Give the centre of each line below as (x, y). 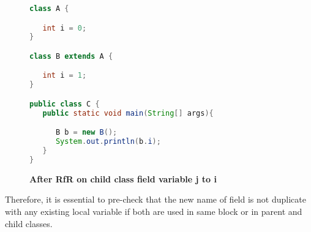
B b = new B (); (86, 133)
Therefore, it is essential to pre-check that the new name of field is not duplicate (155, 199)
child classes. (29, 223)
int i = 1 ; (65, 76)
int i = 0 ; (65, 28)
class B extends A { (71, 56)
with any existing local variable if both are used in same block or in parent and (154, 211)
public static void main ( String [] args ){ (128, 113)
